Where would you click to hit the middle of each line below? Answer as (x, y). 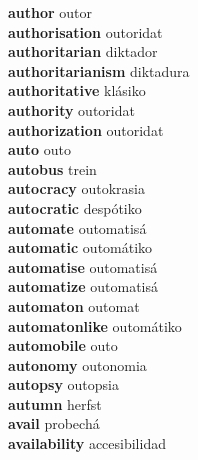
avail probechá (54, 423)
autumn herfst (55, 403)
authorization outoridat (86, 129)
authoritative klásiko (77, 90)
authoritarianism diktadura (99, 70)
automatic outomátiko (80, 247)
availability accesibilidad (87, 443)
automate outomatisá (77, 227)
